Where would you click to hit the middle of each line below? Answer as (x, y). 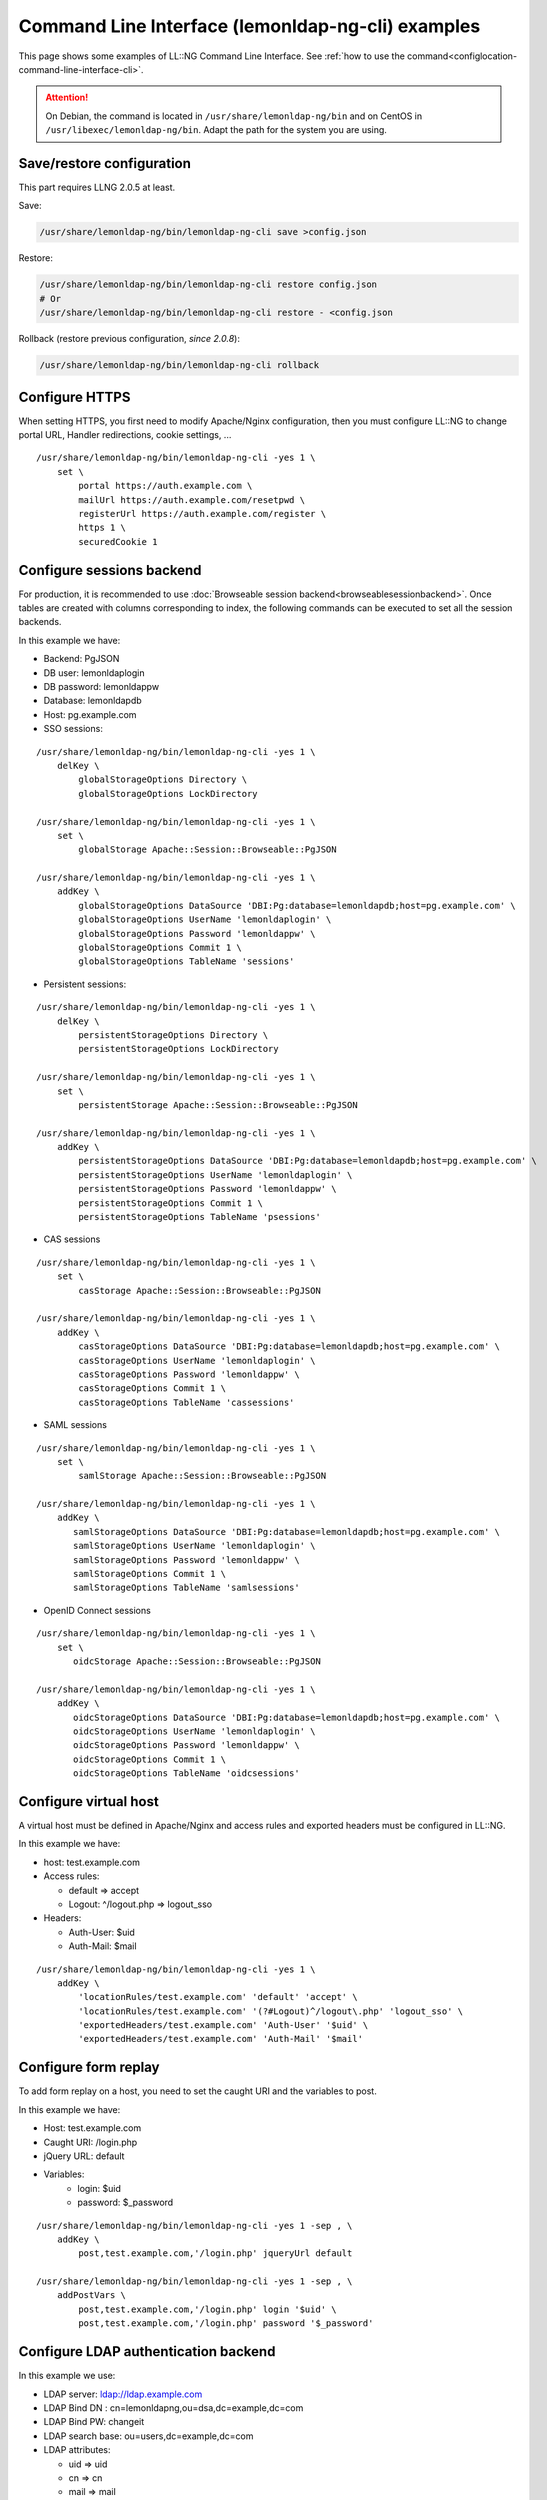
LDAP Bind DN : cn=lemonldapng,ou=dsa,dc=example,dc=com (173, 2407)
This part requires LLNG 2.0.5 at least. (97, 187)
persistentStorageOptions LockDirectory (178, 1049)
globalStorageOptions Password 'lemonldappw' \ (197, 933)
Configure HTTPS (74, 396)
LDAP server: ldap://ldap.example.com (123, 2394)
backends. (40, 622)
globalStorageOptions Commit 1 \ (160, 948)
